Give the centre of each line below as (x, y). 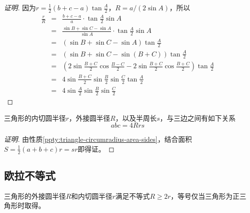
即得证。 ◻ (96, 148)
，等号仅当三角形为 (202, 196)
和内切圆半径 (92, 196)
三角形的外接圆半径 (35, 196)
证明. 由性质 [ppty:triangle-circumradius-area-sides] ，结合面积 (98, 139)
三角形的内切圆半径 (35, 118)
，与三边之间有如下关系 (198, 118)
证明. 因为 (20, 7)
